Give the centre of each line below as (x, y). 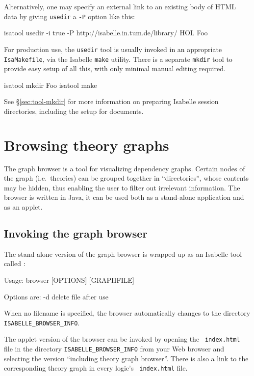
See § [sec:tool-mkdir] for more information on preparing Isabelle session (111, 101)
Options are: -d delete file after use (56, 296)
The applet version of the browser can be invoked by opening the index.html (122, 339)
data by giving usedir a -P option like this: (69, 16)
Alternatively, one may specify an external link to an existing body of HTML (120, 6)
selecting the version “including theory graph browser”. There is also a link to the (126, 358)
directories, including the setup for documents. (74, 111)
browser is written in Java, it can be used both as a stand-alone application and (124, 197)
